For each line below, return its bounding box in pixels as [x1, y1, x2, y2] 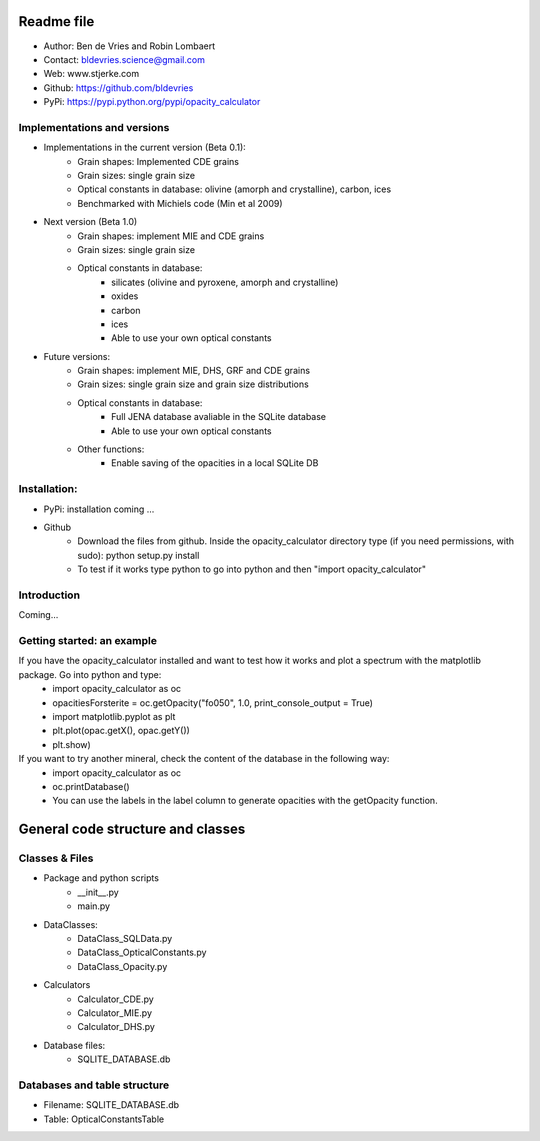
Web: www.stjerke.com [43, 68, 140, 80]
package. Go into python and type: [18, 668, 162, 680]
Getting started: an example [18, 634, 157, 648]
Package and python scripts [43, 872, 160, 884]
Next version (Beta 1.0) [43, 216, 138, 228]
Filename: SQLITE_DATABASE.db [43, 1099, 180, 1111]
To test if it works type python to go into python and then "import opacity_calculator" [77, 563, 427, 575]
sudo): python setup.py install [77, 549, 200, 561]
